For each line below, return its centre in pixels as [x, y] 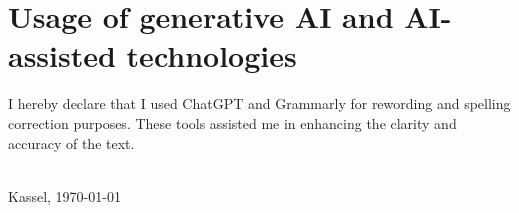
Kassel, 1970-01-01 [64, 195]
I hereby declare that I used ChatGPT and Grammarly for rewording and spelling [259, 103]
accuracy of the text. [71, 142]
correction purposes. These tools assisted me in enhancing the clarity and [232, 122]
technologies [211, 55]
